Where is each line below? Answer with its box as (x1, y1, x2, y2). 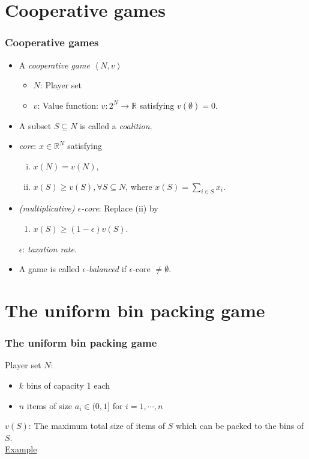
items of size (26, 399, 73, 412)
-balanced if (85, 263, 127, 275)
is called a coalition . (80, 119, 152, 132)
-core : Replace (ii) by (81, 202, 158, 214)
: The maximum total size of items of (28, 419, 166, 432)
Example (5, 443, 37, 455)
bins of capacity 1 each (26, 378, 110, 391)
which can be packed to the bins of (176, 419, 304, 432)
